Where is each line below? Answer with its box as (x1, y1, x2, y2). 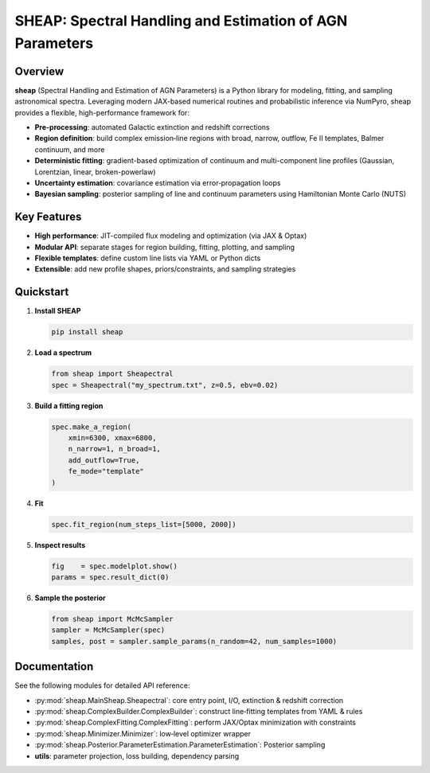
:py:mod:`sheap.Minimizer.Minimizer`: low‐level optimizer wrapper (34, 728, 251, 738)
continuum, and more (34, 144, 105, 154)
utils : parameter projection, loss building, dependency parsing (34, 751, 240, 760)
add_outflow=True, (68, 455, 140, 465)
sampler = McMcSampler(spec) (51, 626, 166, 634)
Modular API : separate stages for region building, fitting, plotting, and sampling (34, 242, 295, 252)
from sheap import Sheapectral (51, 369, 174, 378)
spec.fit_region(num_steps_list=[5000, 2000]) (51, 520, 236, 529)
